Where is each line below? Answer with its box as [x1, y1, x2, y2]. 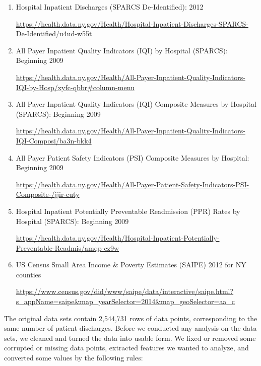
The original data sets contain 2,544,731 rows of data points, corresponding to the [4, 313, 257, 323]
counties [16, 269, 41, 279]
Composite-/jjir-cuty [16, 189, 80, 199]
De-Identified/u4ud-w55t [16, 28, 92, 39]
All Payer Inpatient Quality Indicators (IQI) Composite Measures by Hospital [16, 99, 256, 109]
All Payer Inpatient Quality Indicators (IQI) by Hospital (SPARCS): [16, 45, 228, 55]
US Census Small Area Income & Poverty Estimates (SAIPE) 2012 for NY [16, 259, 246, 270]
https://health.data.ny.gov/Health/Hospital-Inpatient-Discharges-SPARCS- [16, 18, 248, 29]
